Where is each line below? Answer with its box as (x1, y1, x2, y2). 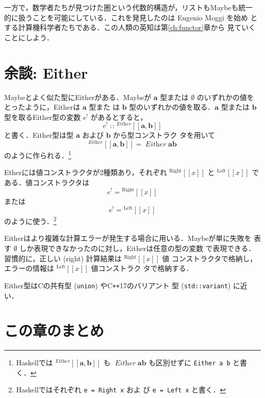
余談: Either (4, 62, 88, 83)
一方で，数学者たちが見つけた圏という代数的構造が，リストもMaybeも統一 (4, 2, 253, 12)
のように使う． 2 (4, 214, 57, 226)
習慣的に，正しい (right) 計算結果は (4, 253, 122, 263)
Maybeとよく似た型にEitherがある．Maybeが (4, 91, 151, 102)
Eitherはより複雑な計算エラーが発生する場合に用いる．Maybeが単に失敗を (4, 233, 252, 243)
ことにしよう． (4, 32, 54, 42)
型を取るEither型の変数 (4, 111, 81, 122)
